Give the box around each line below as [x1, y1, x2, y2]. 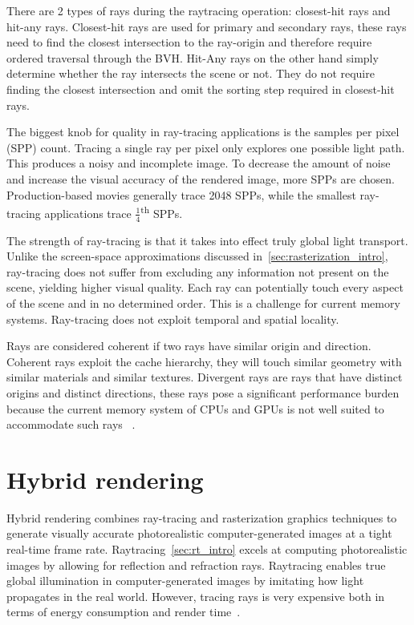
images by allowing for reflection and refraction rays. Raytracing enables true [6, 556, 386, 573]
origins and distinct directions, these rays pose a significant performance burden [6, 384, 400, 401]
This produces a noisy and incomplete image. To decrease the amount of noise [6, 155, 391, 171]
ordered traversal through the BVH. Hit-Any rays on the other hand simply [6, 49, 379, 66]
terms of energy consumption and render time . [6, 603, 241, 620]
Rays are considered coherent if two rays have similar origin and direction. [6, 337, 371, 354]
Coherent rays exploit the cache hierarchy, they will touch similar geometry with [6, 353, 402, 369]
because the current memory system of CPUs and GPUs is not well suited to [6, 400, 384, 417]
